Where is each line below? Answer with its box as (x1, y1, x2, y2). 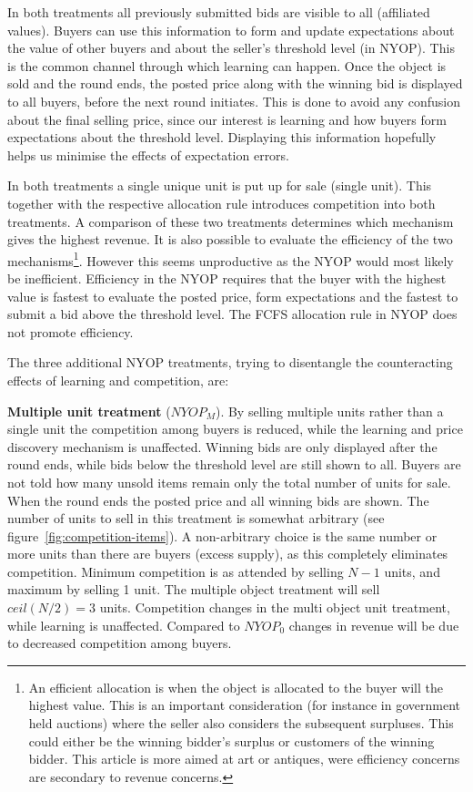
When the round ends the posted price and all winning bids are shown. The (7, 490, 429, 509)
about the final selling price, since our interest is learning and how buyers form (7, 109, 447, 129)
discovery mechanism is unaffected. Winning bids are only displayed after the (7, 437, 438, 456)
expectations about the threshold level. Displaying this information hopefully (7, 128, 437, 147)
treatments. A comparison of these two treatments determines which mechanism (7, 211, 454, 231)
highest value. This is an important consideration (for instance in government (28, 695, 461, 715)
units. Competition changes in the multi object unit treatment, (99, 598, 450, 617)
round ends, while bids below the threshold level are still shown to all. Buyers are (7, 455, 461, 474)
